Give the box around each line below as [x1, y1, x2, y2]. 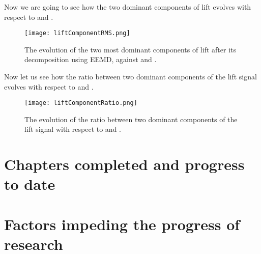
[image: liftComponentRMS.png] [24, 30, 130, 37]
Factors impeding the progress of [4, 213, 240, 234]
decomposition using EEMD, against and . [24, 54, 157, 65]
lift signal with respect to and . [24, 124, 121, 134]
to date [4, 174, 55, 194]
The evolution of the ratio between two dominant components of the [24, 114, 238, 124]
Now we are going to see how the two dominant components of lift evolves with [4, 2, 251, 12]
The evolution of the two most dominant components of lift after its [24, 44, 236, 54]
